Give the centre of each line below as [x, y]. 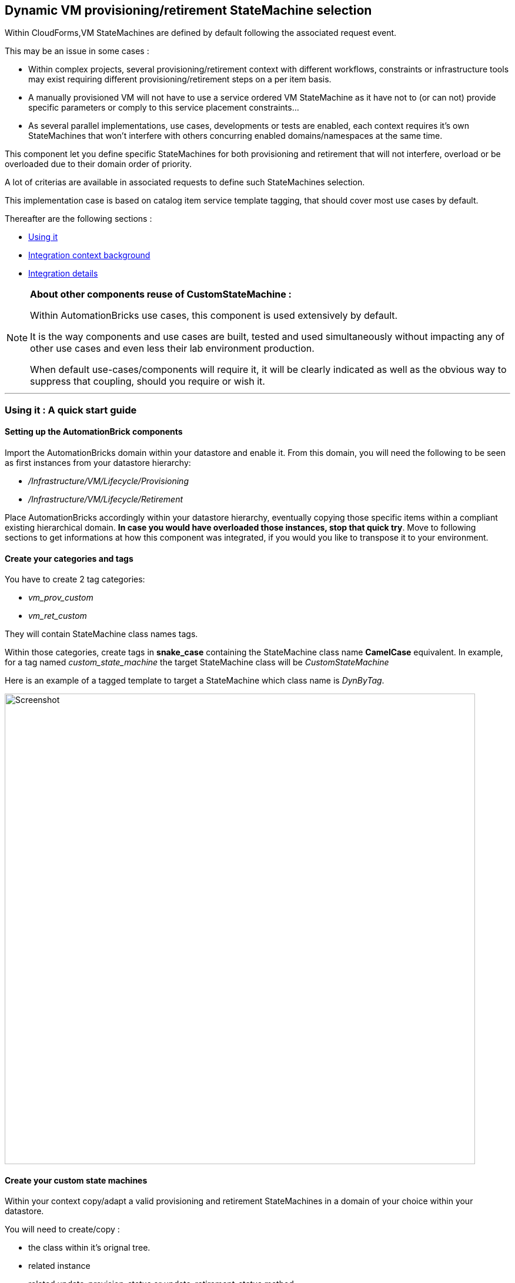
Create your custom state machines [76, 1180]
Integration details [63, 274]
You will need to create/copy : [62, 1229]
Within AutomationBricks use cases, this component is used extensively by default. [214, 316]
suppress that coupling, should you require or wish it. [148, 381]
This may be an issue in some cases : [77, 51]
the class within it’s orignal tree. [89, 1248]
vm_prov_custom [61, 598]
